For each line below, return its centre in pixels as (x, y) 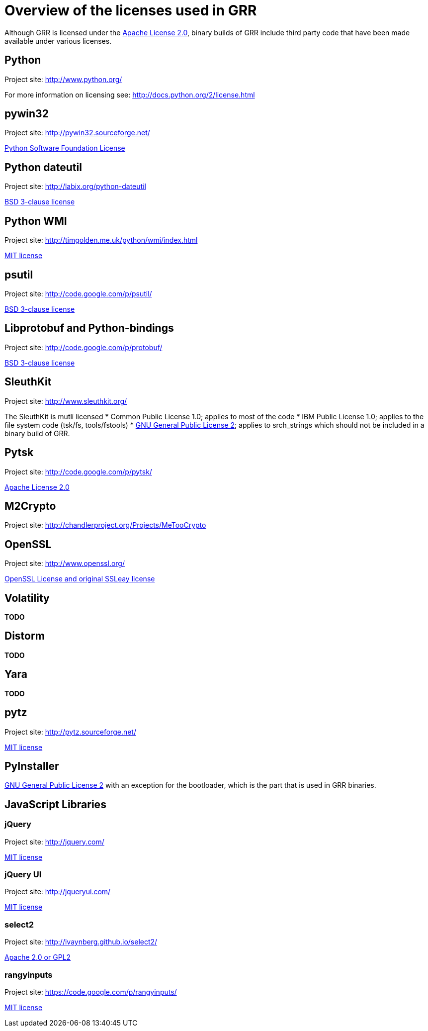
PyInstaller (32, 766)
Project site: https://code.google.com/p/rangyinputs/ (91, 992)
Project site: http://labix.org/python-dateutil (75, 187)
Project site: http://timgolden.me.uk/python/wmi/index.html (101, 240)
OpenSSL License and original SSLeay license (80, 579)
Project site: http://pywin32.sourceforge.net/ (77, 133)
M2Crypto (30, 506)
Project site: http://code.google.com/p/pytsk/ (78, 471)
